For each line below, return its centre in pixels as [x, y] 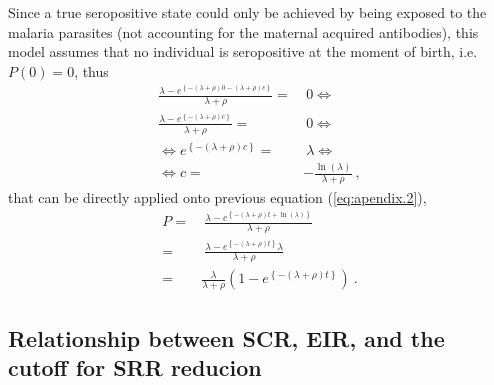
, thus [91, 70]
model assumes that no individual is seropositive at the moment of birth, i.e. [243, 51]
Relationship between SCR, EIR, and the [226, 337]
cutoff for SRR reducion [135, 367]
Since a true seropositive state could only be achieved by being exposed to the [247, 12]
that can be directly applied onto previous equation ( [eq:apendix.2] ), [217, 196]
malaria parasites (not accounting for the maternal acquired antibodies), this [243, 31]
